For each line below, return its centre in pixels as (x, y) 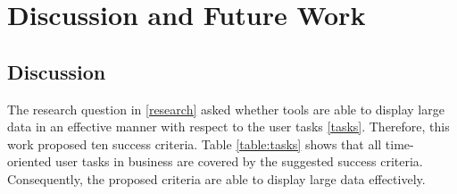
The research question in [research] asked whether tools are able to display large (226, 109)
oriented (29, 161)
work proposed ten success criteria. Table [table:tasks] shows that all (195, 143)
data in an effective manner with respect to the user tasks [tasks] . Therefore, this (228, 127)
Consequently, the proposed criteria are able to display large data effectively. (216, 178)
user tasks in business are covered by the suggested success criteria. (239, 161)
